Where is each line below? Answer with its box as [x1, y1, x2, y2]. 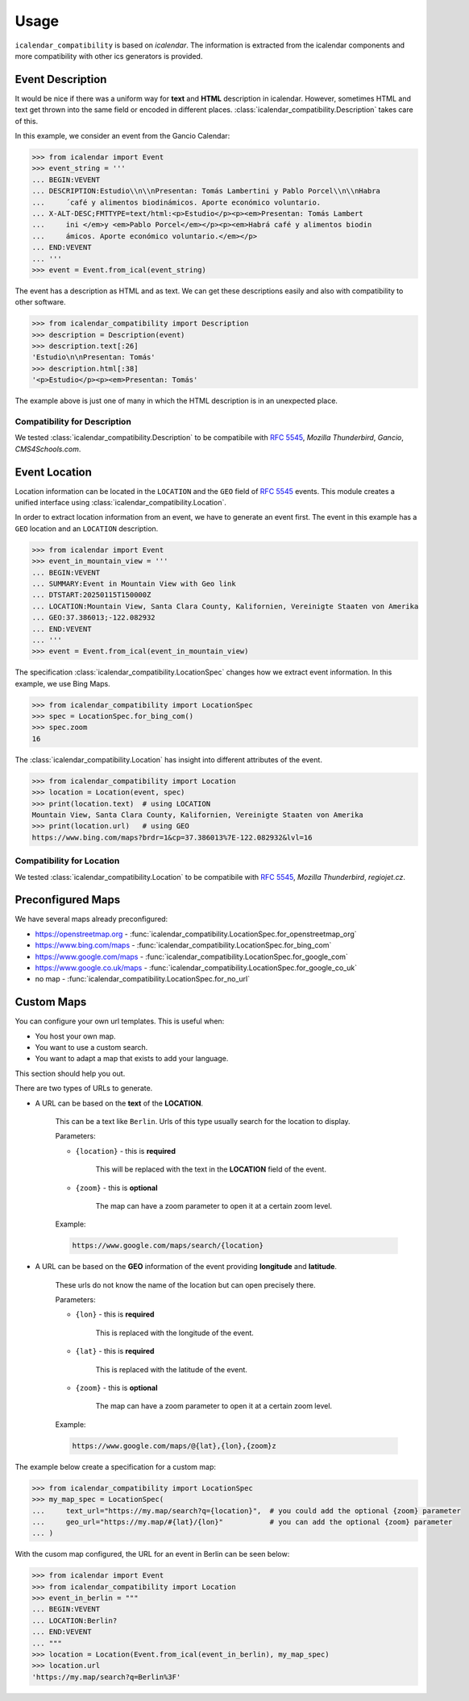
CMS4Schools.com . [15, 444, 81, 454]
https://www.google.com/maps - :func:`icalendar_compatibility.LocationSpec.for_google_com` [35, 952, 348, 961]
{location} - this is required [75, 1146, 176, 1155]
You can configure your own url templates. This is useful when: [15, 1016, 225, 1027]
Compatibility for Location [15, 855, 120, 866]
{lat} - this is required [75, 1346, 155, 1356]
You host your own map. [35, 1031, 116, 1041]
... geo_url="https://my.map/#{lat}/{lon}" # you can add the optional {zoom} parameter [31, 1517, 453, 1526]
